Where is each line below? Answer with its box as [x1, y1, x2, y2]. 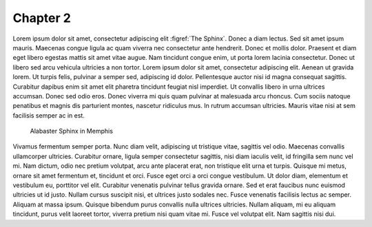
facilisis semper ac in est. [12, 111, 85, 120]
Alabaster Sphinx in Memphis [30, 127, 114, 136]
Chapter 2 [12, 10, 72, 25]
